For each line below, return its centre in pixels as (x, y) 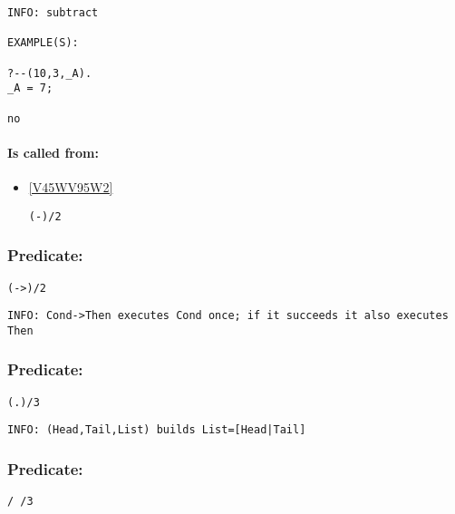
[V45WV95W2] (71, 187)
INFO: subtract (53, 13)
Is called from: (53, 152)
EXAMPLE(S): (43, 43)
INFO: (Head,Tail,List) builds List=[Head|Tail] (157, 430)
